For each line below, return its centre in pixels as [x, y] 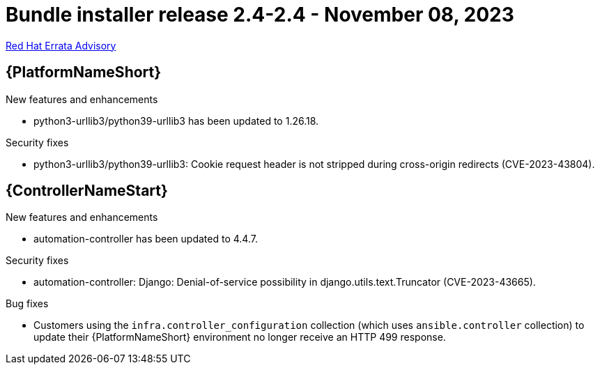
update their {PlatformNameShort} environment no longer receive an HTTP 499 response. [240, 337]
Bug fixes [27, 304]
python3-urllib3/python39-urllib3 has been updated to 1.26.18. [176, 121]
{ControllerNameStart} [87, 191]
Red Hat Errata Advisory [61, 45]
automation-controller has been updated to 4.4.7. [146, 239]
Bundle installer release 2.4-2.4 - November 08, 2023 [260, 15]
